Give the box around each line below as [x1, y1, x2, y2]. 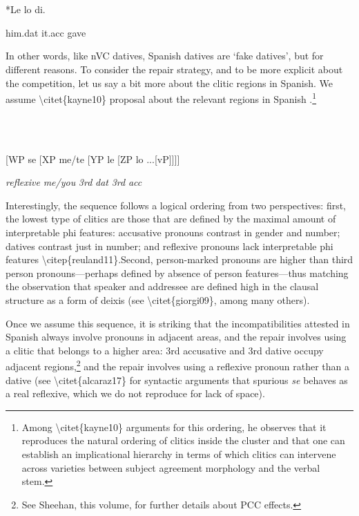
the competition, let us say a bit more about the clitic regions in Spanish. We [6, 75, 333, 90]
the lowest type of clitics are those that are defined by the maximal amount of [6, 211, 336, 226]
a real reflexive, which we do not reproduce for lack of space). [6, 386, 265, 401]
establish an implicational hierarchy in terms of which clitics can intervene [21, 446, 336, 461]
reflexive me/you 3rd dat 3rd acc [6, 175, 142, 189]
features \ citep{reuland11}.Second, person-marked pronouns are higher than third [6, 252, 353, 267]
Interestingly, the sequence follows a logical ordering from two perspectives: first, [6, 198, 347, 212]
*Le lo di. [6, 2, 46, 17]
